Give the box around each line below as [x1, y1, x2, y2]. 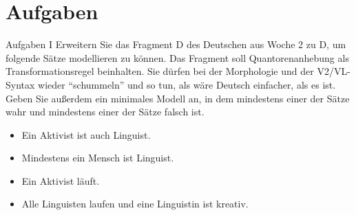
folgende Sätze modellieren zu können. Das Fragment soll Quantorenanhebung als [6, 50, 349, 65]
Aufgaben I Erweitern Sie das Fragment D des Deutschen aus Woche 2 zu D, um [6, 37, 346, 52]
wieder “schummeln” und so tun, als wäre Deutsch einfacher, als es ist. [38, 77, 336, 91]
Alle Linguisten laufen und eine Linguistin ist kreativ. [21, 196, 249, 211]
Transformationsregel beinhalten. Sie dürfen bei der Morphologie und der [6, 64, 314, 78]
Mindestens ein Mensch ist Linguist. [21, 150, 174, 165]
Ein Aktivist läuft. [21, 173, 100, 188]
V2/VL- [317, 64, 350, 78]
